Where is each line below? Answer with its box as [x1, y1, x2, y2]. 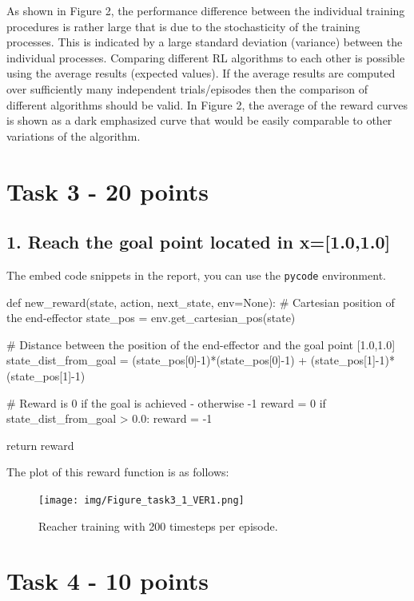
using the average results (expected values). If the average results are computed [6, 65, 396, 82]
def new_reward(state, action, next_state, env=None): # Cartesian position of [6, 293, 395, 310]
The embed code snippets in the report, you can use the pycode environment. [6, 266, 386, 283]
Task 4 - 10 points [6, 564, 209, 597]
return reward [6, 436, 74, 453]
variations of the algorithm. [6, 127, 141, 144]
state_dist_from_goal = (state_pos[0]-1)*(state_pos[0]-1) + [6, 352, 308, 368]
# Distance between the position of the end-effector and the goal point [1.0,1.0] [6, 336, 396, 352]
